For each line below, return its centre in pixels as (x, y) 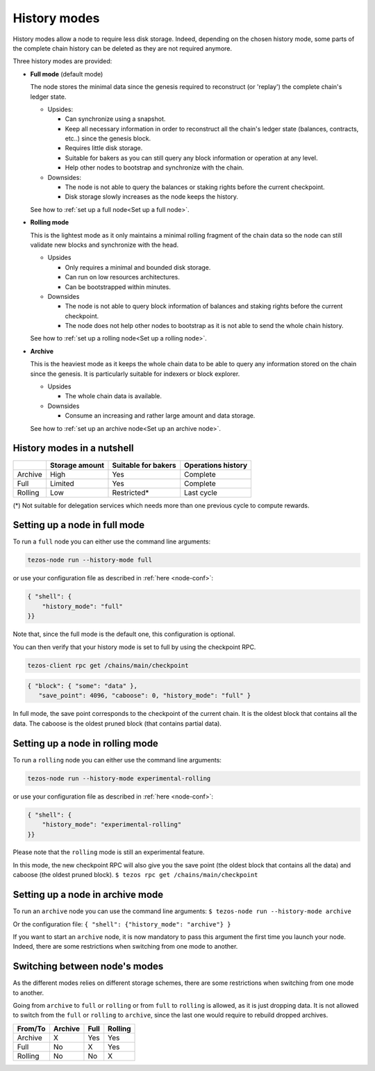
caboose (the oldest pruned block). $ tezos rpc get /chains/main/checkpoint (135, 875)
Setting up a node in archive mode (88, 895)
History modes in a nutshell (73, 448)
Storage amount (77, 465)
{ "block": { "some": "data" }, (83, 686)
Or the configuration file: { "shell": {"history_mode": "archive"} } (122, 924)
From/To (31, 1029)
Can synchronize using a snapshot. (115, 119)
